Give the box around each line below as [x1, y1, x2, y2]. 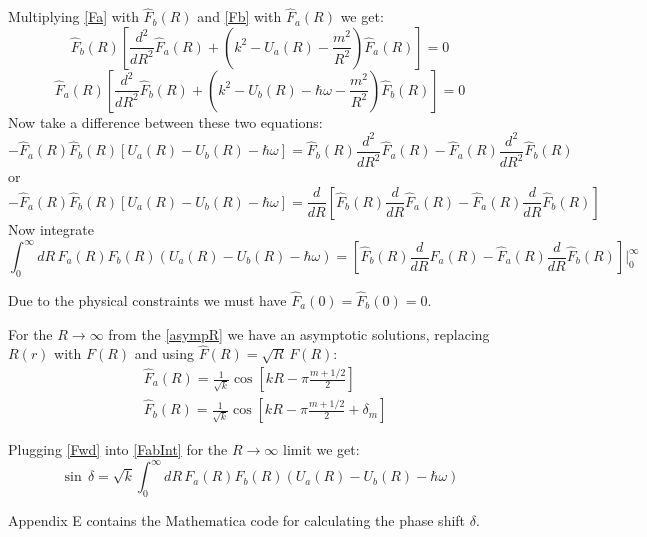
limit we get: [282, 439, 360, 460]
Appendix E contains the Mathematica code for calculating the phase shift [8, 509, 466, 530]
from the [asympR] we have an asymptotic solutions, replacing [108, 323, 490, 344]
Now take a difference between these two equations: [8, 111, 323, 132]
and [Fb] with [197, 6, 282, 27]
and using [134, 343, 194, 364]
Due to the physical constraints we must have [8, 290, 287, 311]
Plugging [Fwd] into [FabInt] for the [8, 439, 228, 460]
